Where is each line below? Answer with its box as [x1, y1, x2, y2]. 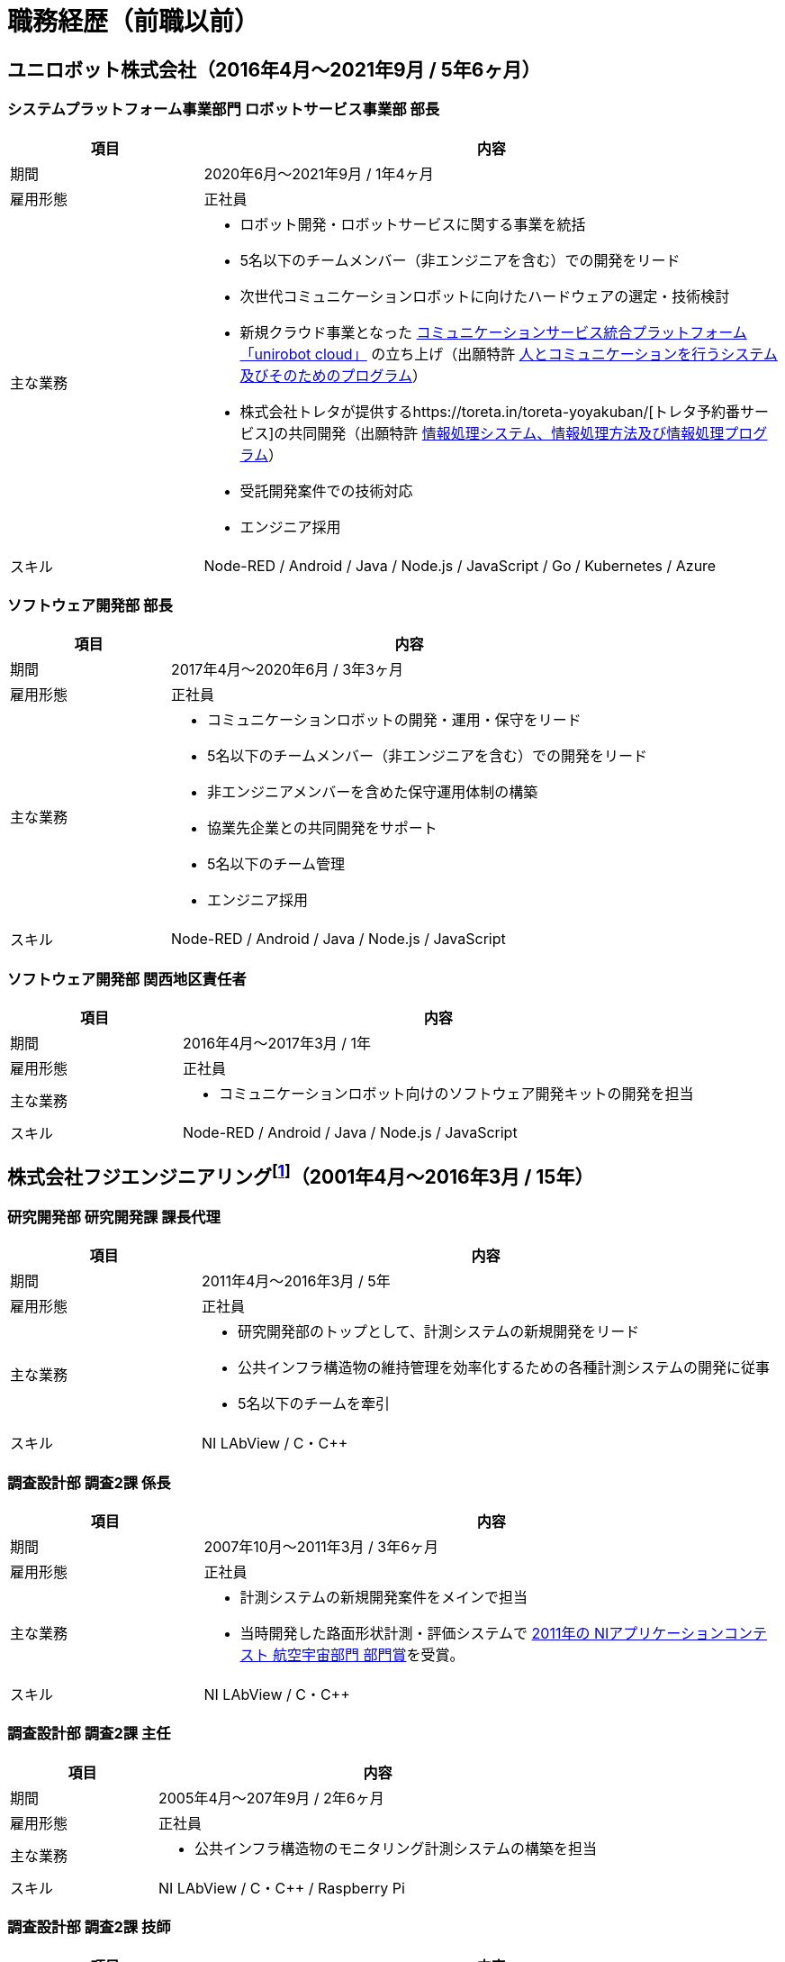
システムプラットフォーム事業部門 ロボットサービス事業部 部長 [7, 100, 440, 119]
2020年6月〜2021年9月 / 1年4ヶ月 [203, 164, 434, 183]
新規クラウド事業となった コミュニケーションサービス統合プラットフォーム [239, 322, 747, 341]
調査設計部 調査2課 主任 [7, 1724, 171, 1743]
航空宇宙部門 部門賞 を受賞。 [273, 1646, 465, 1665]
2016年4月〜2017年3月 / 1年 [182, 1034, 372, 1053]
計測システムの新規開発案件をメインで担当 [239, 1588, 528, 1607]
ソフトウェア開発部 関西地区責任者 [7, 969, 247, 988]
